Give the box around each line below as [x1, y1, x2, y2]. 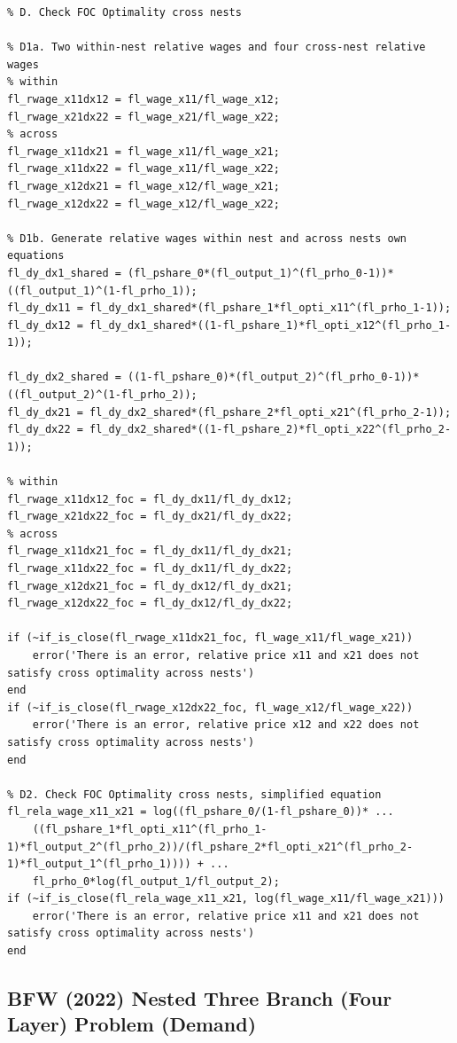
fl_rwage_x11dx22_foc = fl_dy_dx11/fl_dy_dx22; [7, 562, 293, 575]
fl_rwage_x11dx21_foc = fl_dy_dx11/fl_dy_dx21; [7, 545, 293, 558]
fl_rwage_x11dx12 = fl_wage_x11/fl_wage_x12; [7, 92, 280, 106]
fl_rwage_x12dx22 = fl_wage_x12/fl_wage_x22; [7, 197, 280, 210]
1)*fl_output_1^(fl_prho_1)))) [7, 858, 191, 871]
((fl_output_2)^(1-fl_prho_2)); [7, 388, 198, 402]
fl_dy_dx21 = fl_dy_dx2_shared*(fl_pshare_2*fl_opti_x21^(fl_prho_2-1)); [7, 405, 452, 419]
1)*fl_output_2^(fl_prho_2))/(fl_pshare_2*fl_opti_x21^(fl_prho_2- [7, 840, 414, 853]
